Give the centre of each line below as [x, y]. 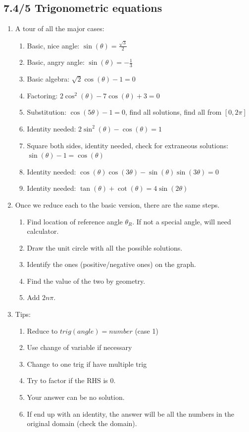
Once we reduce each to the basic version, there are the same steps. [117, 204]
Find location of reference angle [75, 221]
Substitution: [47, 112]
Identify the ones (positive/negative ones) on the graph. [111, 264]
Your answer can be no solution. [76, 397]
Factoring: [42, 95]
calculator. [43, 231]
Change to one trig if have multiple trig [87, 364]
